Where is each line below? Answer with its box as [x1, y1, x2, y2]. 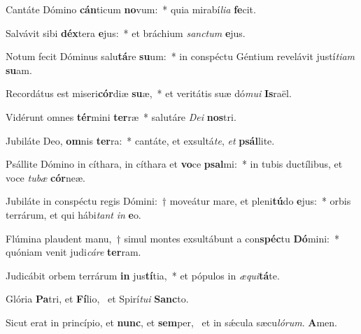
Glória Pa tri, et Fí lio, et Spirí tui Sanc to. [6, 291, 189, 306]
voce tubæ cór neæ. [6, 170, 85, 184]
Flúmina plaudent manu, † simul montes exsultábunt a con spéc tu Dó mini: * [6, 231, 340, 245]
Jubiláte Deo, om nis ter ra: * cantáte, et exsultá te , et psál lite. [6, 133, 275, 147]
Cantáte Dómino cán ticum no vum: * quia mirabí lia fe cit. [6, 2, 256, 16]
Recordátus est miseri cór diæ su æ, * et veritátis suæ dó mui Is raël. [6, 86, 292, 101]
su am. [6, 62, 32, 77]
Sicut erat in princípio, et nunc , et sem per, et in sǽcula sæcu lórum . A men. [6, 314, 337, 329]
